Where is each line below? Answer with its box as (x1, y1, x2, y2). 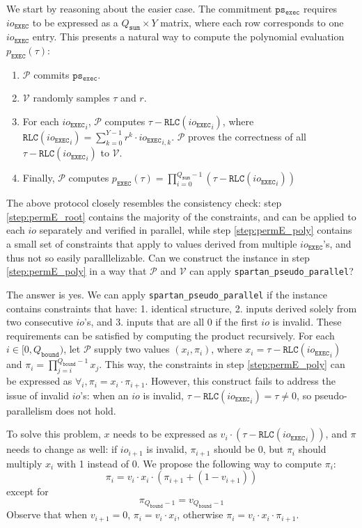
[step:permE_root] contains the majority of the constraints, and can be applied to (6, 209, 356, 223)
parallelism (6, 403, 53, 417)
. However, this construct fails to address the (145, 374, 336, 388)
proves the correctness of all (188, 129, 306, 143)
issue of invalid (6, 387, 69, 402)
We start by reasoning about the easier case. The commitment (6, 1, 272, 15)
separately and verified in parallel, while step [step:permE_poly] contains (39, 223, 352, 237)
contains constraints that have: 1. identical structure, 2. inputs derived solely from (6, 301, 357, 315)
